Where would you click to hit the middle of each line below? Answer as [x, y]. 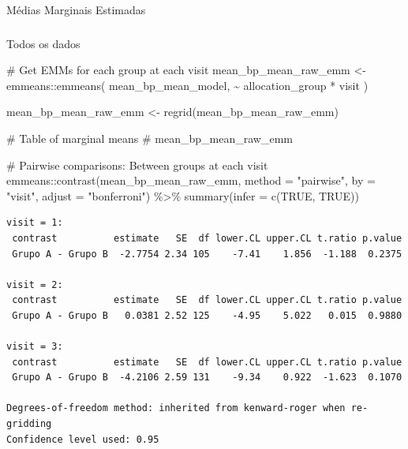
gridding [29, 424]
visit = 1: [35, 223]
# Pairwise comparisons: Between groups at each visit [137, 165]
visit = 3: [35, 347]
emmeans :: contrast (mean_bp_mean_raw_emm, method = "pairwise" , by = [191, 180]
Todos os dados [43, 43]
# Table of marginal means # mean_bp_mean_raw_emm [150, 138]
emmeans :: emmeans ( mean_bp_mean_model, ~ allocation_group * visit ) [187, 85]
